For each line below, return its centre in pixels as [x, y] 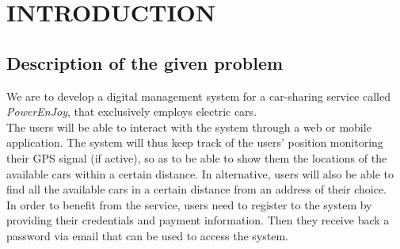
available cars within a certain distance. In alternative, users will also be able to [200, 173]
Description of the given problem [145, 62]
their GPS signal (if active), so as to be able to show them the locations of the [197, 157]
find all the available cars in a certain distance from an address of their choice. [196, 189]
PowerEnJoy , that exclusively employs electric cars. [132, 111]
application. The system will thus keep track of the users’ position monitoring [195, 142]
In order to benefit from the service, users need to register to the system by [189, 204]
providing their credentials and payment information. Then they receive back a [198, 220]
